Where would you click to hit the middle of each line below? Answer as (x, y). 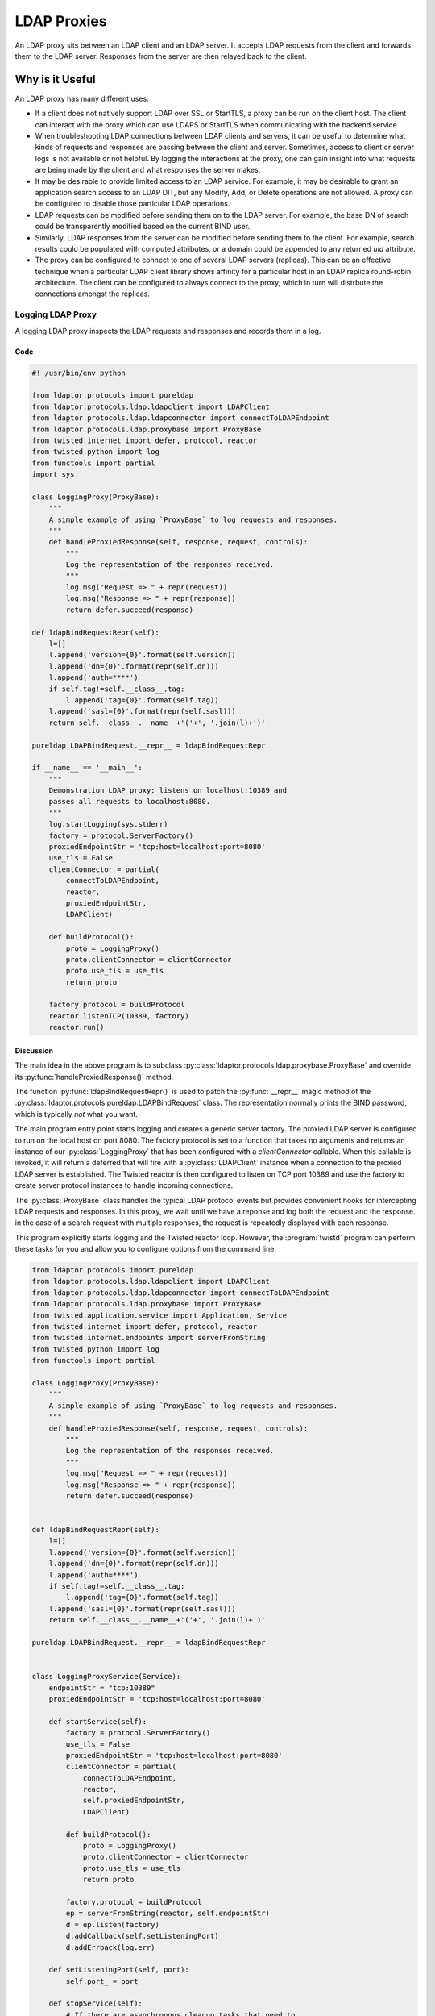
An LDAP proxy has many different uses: (82, 98)
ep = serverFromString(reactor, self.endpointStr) (168, 1914)
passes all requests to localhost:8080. (130, 802)
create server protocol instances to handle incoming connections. (124, 1185)
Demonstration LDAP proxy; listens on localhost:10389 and (168, 791)
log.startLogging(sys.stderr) (108, 824)
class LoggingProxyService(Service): (106, 1677)
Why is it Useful (55, 79)
